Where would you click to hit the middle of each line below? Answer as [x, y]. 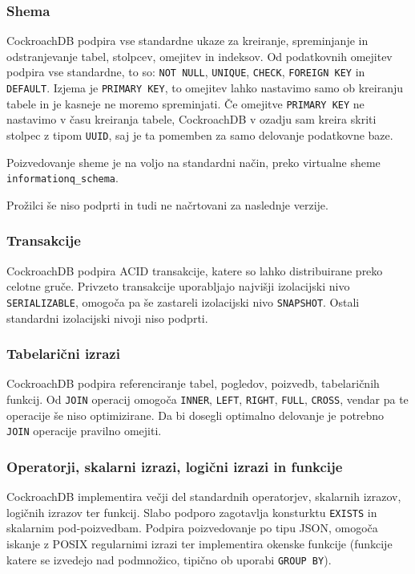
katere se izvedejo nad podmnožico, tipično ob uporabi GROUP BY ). [169, 559]
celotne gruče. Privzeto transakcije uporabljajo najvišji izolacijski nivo [178, 286]
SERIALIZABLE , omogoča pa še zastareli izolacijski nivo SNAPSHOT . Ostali [183, 301]
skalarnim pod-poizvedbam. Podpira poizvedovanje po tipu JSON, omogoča [192, 528]
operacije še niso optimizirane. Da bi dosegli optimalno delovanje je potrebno [195, 415]
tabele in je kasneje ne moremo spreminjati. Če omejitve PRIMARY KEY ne [185, 103]
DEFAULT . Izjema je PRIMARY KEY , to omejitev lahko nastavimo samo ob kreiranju [205, 88]
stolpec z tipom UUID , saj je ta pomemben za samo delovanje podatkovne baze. [200, 134]
